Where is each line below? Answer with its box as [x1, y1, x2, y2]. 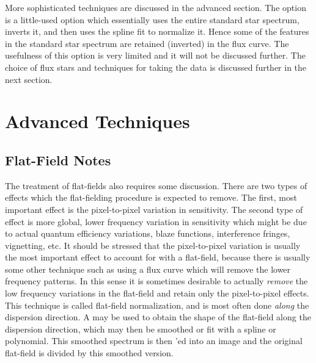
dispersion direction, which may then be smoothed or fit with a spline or [5, 322, 276, 335]
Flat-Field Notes [5, 150, 111, 169]
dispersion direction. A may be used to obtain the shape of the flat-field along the [5, 311, 311, 323]
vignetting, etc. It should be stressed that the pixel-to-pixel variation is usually [5, 239, 301, 251]
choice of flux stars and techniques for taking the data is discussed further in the [5, 60, 307, 73]
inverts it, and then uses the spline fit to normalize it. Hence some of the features [5, 25, 309, 38]
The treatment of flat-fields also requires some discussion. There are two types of [5, 179, 307, 192]
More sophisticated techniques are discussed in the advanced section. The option [5, 1, 306, 13]
